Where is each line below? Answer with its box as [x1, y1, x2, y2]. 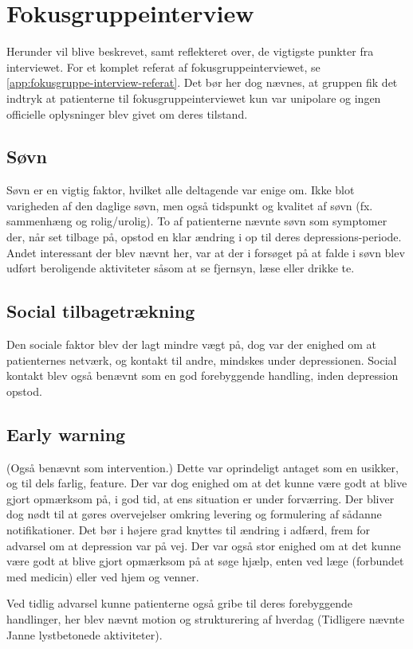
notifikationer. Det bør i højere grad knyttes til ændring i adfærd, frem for [6, 522, 371, 538]
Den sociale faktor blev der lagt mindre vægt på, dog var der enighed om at [6, 336, 377, 353]
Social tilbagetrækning [6, 299, 195, 323]
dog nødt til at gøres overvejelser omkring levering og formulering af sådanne [6, 506, 382, 522]
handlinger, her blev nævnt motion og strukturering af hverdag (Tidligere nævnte [6, 610, 404, 627]
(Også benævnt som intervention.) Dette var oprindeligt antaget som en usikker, [6, 459, 399, 475]
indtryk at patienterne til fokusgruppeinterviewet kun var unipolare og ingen [6, 89, 381, 106]
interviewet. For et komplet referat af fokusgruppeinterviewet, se [6, 58, 321, 75]
